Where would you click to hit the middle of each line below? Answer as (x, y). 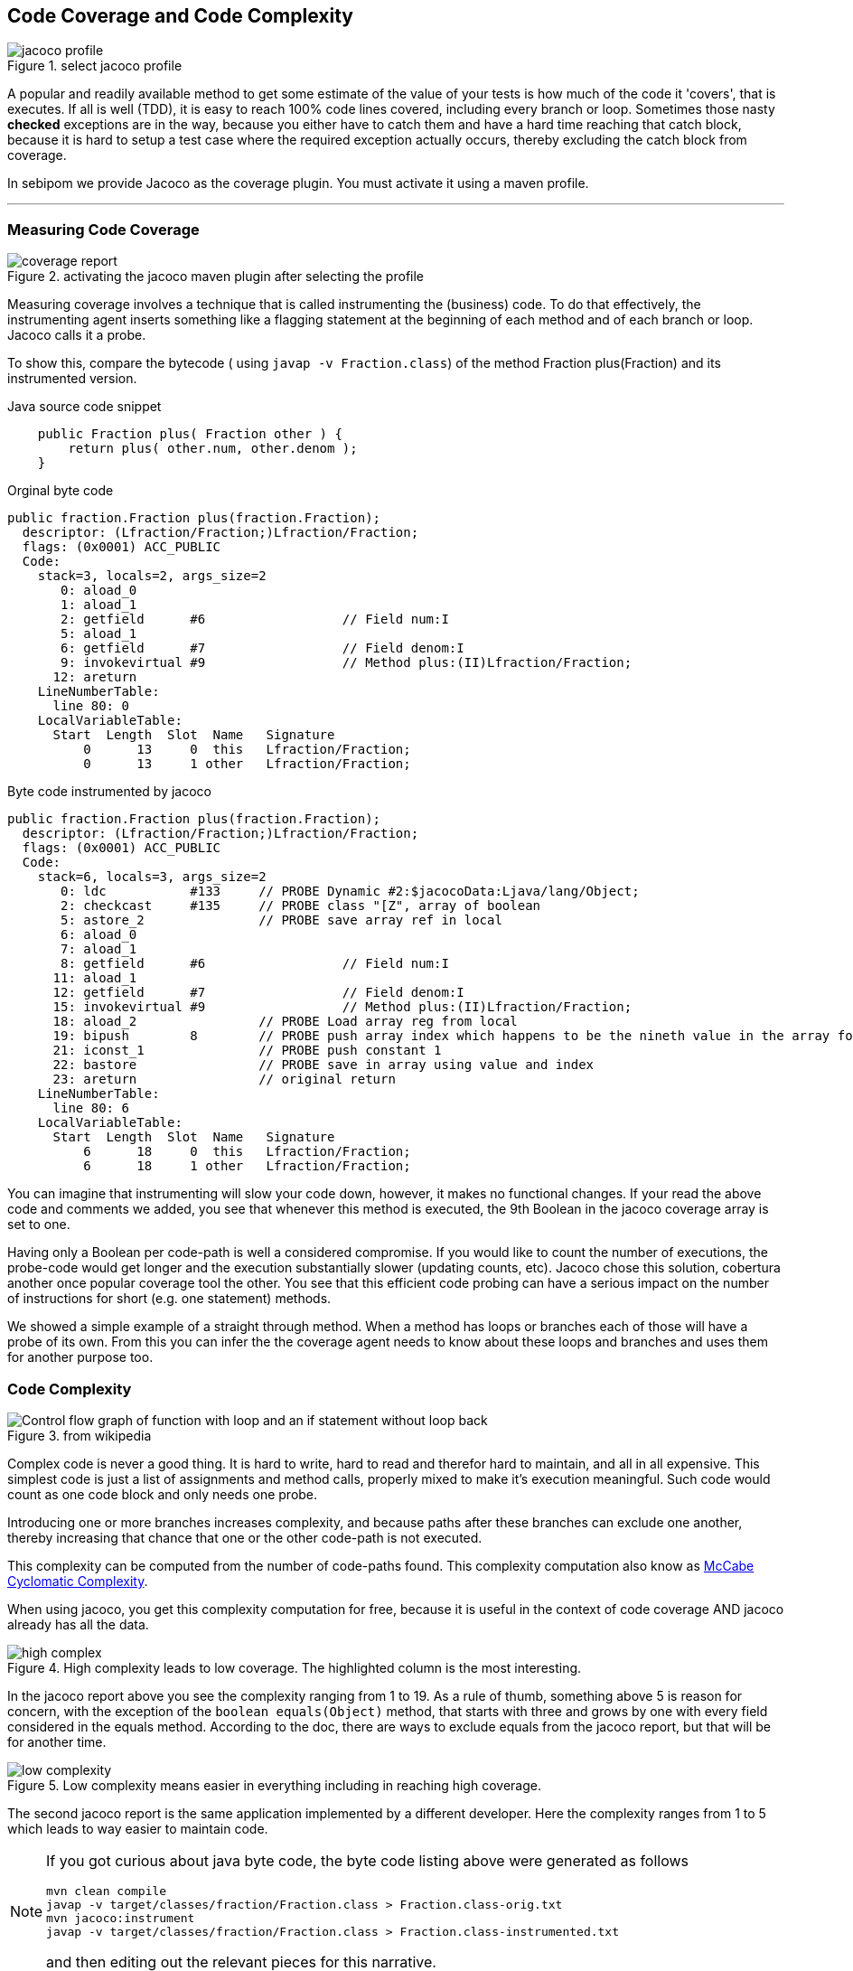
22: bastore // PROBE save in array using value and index (323, 1065)
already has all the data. (78, 1624)
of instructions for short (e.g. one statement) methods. (169, 1299)
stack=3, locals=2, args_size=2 (152, 576)
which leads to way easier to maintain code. (138, 1828)
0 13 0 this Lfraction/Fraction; (247, 750)
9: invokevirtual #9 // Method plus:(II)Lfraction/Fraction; (347, 663)
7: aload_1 (99, 949)
